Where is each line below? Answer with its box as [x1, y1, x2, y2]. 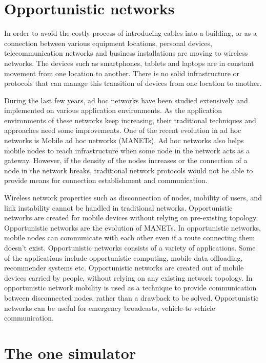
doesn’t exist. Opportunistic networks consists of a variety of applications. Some [4, 242, 256, 253]
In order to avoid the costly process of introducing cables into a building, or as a [4, 28, 257, 38]
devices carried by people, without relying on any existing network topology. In [4, 272, 253, 283]
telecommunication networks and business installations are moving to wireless [4, 48, 248, 58]
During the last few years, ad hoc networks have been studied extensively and [4, 95, 248, 105]
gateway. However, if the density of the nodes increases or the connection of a [4, 155, 248, 166]
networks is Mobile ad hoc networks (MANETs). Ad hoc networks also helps [4, 135, 244, 146]
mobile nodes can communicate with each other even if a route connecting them [4, 232, 255, 243]
